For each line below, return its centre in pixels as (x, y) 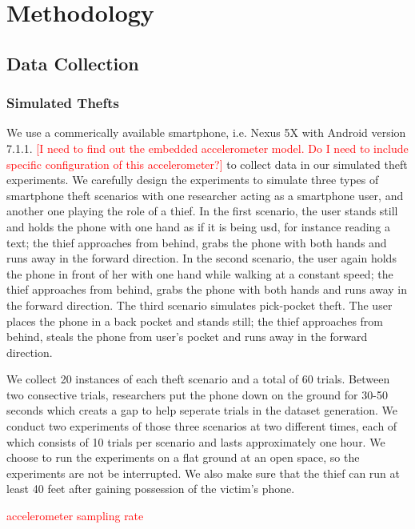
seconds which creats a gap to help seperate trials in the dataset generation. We (202, 410)
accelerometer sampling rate (75, 516)
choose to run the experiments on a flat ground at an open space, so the (183, 457)
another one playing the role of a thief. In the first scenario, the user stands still (202, 211)
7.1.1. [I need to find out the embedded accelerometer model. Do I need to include (207, 148)
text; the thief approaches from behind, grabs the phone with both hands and (197, 242)
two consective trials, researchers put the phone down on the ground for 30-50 (197, 394)
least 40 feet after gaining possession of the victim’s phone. (151, 489)
